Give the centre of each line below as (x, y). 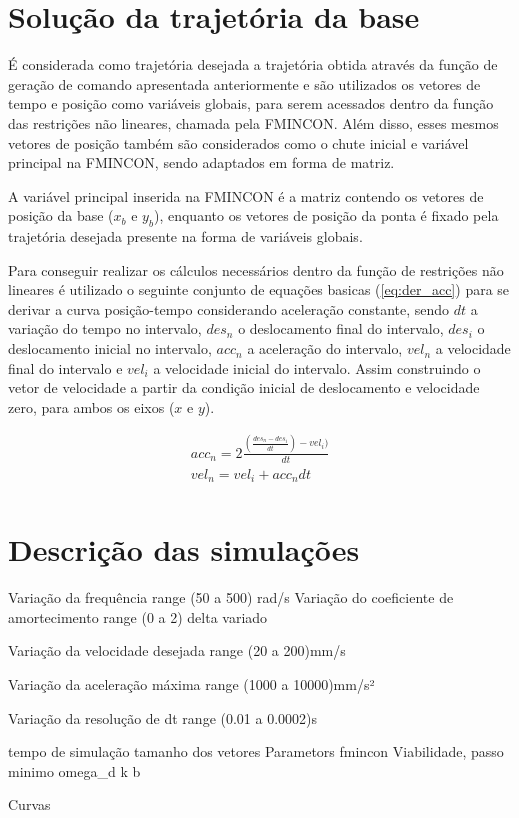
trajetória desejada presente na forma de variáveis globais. (185, 236)
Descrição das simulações (184, 549)
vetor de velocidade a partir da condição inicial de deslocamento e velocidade (244, 387)
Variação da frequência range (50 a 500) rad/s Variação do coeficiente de (231, 597)
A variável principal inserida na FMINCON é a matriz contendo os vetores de (246, 195)
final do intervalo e (65, 367)
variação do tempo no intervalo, (105, 328)
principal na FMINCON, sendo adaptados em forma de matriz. (201, 162)
